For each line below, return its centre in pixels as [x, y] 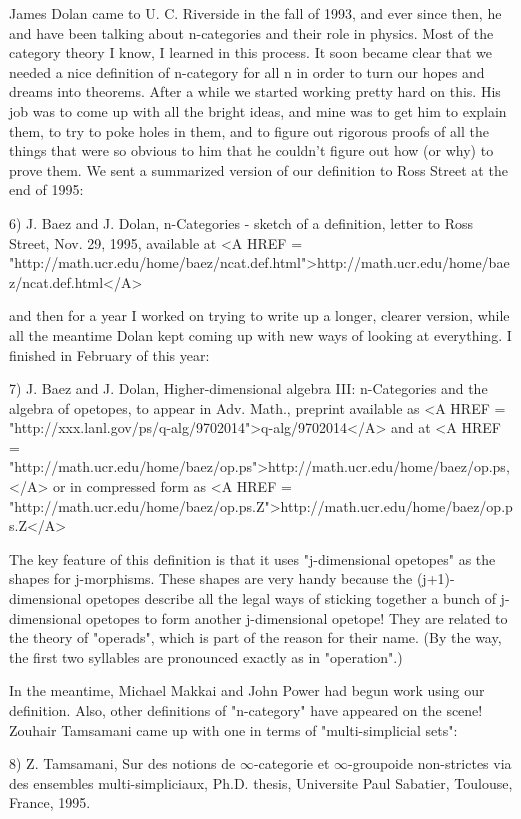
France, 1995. [50, 802]
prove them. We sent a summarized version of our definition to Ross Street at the [258, 169]
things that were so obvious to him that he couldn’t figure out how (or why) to [251, 150]
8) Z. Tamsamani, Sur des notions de [122, 763]
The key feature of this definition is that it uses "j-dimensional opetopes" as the [252, 558]
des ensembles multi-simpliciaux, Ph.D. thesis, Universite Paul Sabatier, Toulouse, [261, 782]
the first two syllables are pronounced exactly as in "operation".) [206, 656]
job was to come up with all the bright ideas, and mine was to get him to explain [258, 110]
